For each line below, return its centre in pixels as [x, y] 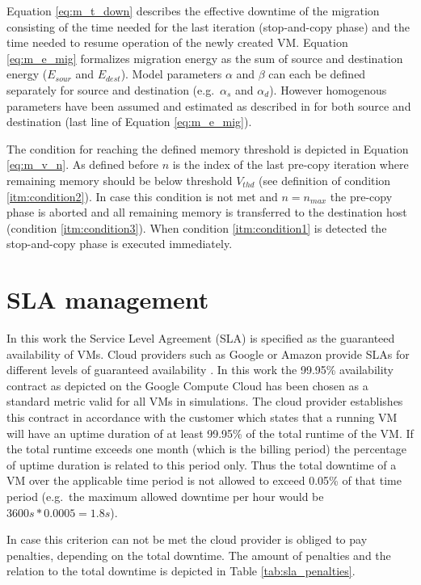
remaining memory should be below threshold [120, 180]
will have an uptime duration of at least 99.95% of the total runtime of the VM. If [210, 433]
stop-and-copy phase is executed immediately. [120, 244]
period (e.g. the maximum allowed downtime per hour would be [165, 496]
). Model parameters [171, 74]
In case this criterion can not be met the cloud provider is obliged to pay [187, 539]
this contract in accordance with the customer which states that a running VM [202, 417]
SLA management [108, 299]
